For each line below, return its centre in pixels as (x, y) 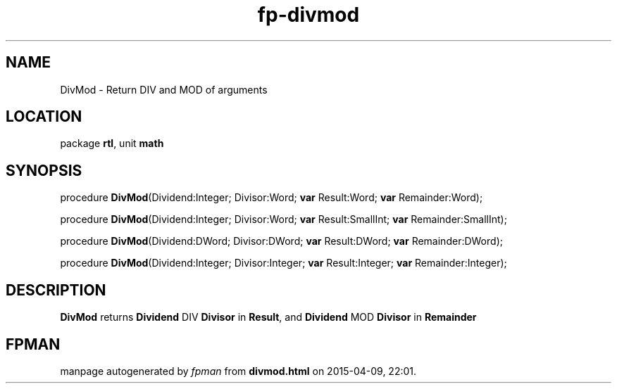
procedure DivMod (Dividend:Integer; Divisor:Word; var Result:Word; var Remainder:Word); (272, 198)
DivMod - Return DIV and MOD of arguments (164, 89)
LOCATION (44, 117)
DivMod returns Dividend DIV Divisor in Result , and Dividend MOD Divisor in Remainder (268, 317)
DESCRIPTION (56, 290)
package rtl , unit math (112, 144)
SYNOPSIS (44, 170)
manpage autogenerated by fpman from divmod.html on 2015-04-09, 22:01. (238, 371)
